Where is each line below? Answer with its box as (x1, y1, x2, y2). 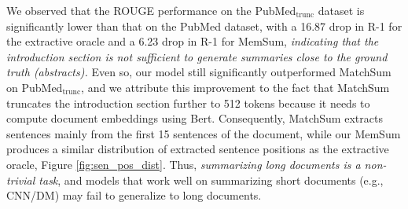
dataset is (318, 2, 365, 18)
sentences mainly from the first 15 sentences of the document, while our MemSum (6, 125, 401, 141)
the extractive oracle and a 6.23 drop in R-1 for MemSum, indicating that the (6, 33, 379, 49)
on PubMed (6, 79, 63, 95)
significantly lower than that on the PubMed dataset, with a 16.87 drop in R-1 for (6, 17, 402, 34)
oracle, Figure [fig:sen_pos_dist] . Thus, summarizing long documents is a (6, 156, 361, 172)
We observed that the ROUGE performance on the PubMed (6, 2, 296, 18)
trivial (6, 171, 35, 188)
